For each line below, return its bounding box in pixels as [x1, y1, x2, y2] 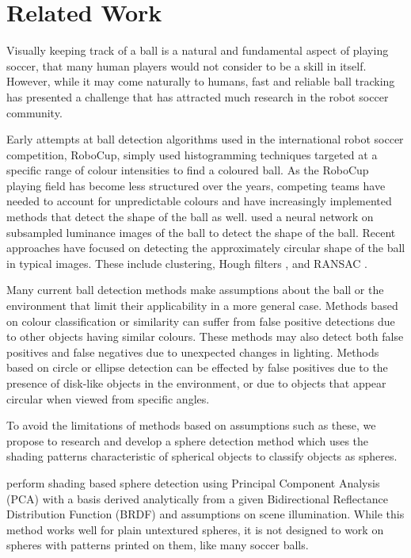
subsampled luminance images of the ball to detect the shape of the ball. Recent [6, 224, 396, 240]
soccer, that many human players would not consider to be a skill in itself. [6, 57, 367, 74]
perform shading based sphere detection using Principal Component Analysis [6, 474, 380, 491]
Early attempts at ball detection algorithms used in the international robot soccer [6, 131, 404, 147]
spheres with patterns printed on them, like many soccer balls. [6, 537, 309, 553]
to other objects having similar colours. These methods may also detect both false [6, 328, 404, 345]
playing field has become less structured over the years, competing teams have [6, 177, 386, 193]
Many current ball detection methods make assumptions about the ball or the [6, 281, 384, 298]
